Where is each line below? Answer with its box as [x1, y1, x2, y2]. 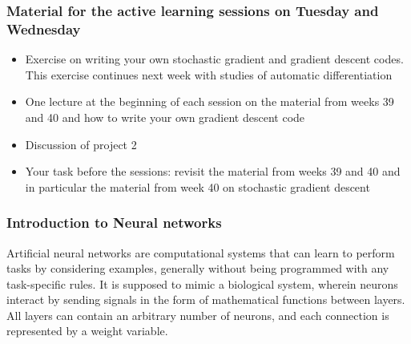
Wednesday [6, 18, 81, 38]
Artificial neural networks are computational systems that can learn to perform [6, 244, 395, 261]
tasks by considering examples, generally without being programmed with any [6, 260, 389, 277]
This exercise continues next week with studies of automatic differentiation [25, 66, 393, 83]
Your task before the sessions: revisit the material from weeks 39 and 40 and [25, 163, 401, 180]
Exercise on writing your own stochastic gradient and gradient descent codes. [25, 51, 404, 67]
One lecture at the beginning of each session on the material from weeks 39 [25, 93, 394, 110]
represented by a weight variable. [6, 322, 168, 339]
